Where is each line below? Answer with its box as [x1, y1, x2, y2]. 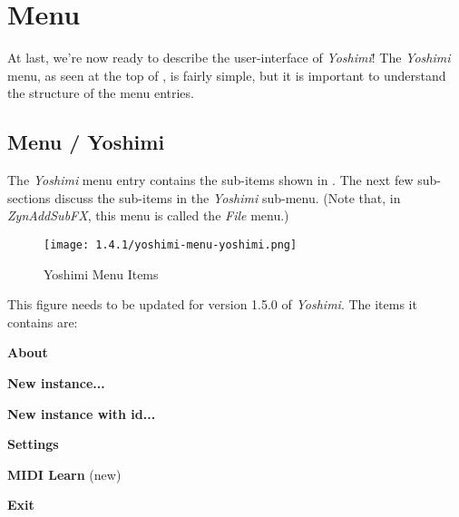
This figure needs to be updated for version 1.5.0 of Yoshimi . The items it [7, 295, 417, 314]
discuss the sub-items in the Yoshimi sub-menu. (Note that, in [54, 188, 401, 207]
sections [7, 188, 51, 207]
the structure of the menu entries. [7, 83, 194, 102]
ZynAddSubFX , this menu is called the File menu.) [7, 206, 289, 225]
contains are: [7, 312, 78, 331]
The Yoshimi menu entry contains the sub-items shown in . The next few [7, 171, 414, 190]
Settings [7, 434, 59, 454]
